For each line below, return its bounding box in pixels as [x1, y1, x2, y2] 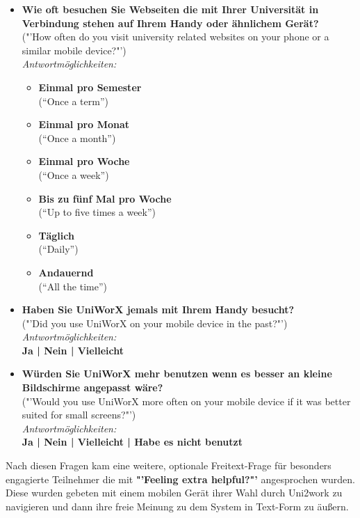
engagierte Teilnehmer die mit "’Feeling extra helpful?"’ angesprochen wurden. [6, 471, 355, 486]
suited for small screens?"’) [22, 407, 136, 422]
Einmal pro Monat [38, 117, 130, 132]
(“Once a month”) [38, 130, 116, 145]
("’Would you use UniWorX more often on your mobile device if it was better [22, 393, 351, 408]
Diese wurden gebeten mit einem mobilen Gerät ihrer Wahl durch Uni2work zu [6, 485, 343, 500]
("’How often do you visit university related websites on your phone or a [22, 29, 329, 44]
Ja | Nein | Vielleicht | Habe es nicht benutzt [22, 434, 243, 449]
